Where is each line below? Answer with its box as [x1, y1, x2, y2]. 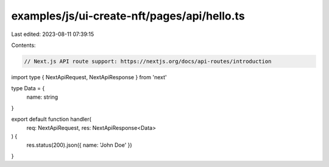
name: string [26, 93, 58, 101]
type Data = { [11, 85, 45, 92]
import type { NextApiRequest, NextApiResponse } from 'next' [11, 73, 167, 80]
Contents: [11, 41, 36, 49]
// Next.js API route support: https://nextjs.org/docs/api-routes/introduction [24, 58, 272, 65]
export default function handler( [11, 116, 91, 123]
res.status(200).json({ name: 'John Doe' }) [26, 141, 132, 149]
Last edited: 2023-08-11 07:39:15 [11, 30, 94, 38]
